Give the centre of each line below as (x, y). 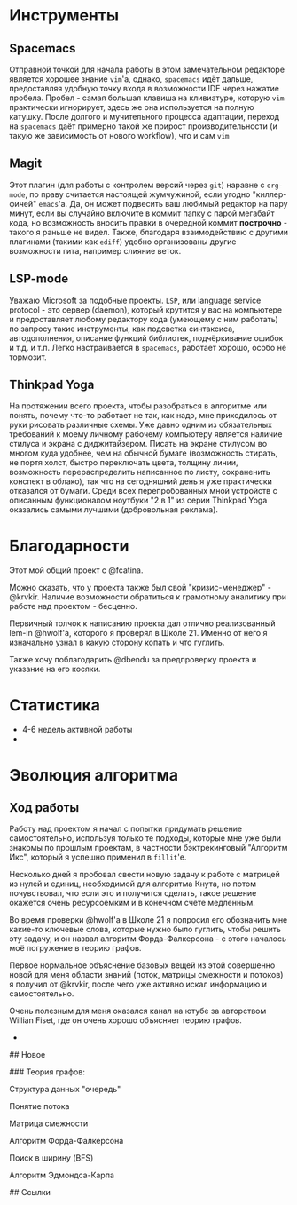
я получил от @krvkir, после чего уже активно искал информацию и (138, 984)
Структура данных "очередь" (65, 1090)
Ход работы (44, 808)
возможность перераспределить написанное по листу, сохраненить (140, 472)
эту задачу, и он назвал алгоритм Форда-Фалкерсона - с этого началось (148, 939)
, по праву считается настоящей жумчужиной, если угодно (138, 194)
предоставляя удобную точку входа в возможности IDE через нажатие (144, 88)
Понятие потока (39, 1106)
